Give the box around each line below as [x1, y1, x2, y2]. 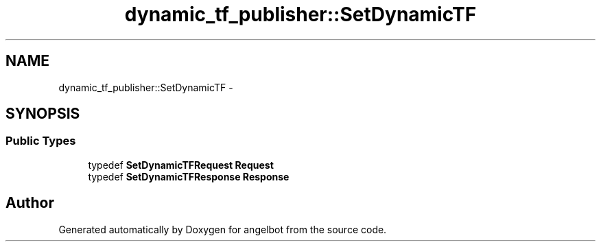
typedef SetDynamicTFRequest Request [88, 158, 274, 171]
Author [5, 194, 54, 212]
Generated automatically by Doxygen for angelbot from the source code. [58, 223, 387, 235]
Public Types [5, 134, 76, 148]
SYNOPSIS [5, 105, 80, 123]
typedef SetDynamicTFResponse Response [88, 170, 290, 183]
